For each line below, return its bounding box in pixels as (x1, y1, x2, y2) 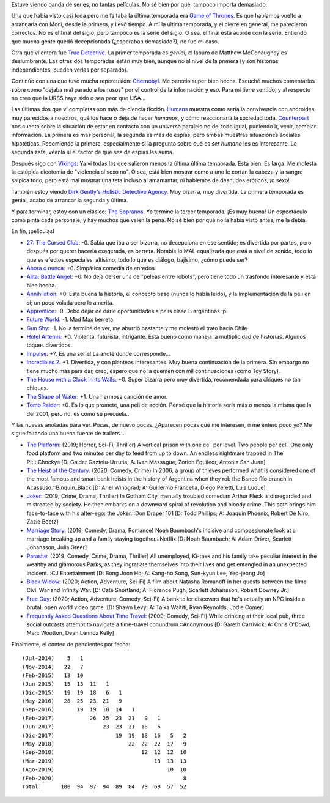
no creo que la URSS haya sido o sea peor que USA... (11, 94, 146, 102)
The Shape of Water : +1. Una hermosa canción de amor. (26, 393, 168, 400)
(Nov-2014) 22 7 (22, 664, 84, 670)
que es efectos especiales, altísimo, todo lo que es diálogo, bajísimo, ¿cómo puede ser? (26, 256, 248, 263)
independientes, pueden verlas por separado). (11, 66, 128, 73)
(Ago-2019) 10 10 (22, 766, 186, 773)
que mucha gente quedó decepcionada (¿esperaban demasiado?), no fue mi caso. (11, 37, 219, 45)
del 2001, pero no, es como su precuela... (26, 410, 131, 417)
